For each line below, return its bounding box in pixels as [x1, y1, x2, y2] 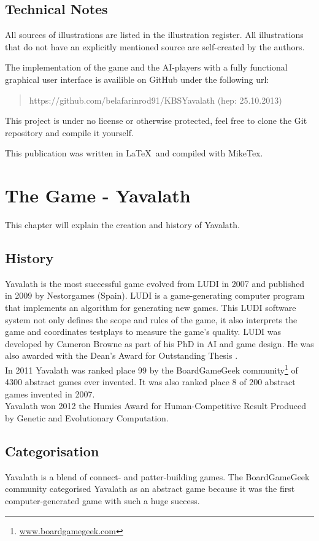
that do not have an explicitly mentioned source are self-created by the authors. [5, 40, 305, 53]
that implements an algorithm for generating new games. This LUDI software [5, 301, 296, 314]
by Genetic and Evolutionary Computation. [5, 412, 169, 424]
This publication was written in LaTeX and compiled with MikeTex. [5, 147, 263, 159]
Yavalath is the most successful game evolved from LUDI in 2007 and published [5, 277, 305, 290]
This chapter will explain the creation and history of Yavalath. [5, 218, 240, 231]
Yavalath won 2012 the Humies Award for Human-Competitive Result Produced [5, 399, 307, 412]
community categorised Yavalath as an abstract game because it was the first [5, 482, 295, 495]
